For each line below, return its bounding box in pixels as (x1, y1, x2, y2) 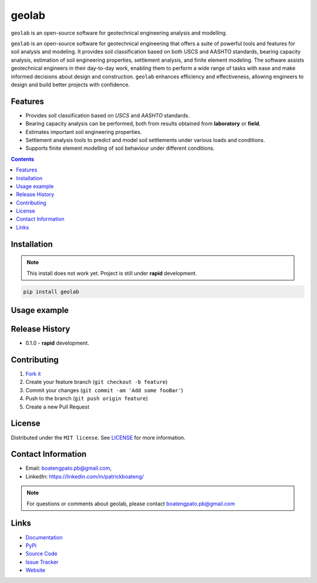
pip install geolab (23, 288, 79, 295)
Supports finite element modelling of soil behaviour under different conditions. (25, 144, 215, 152)
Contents (11, 156, 35, 163)
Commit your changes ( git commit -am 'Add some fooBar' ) (25, 386, 183, 393)
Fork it (25, 370, 41, 378)
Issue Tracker (25, 558, 59, 565)
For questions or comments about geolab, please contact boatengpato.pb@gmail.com (26, 500, 235, 507)
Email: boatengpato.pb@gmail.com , (25, 464, 112, 472)
